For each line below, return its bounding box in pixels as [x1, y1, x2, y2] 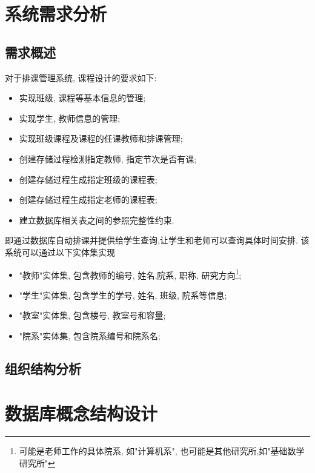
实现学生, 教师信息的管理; [19, 111, 121, 124]
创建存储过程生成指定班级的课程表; [19, 173, 157, 185]
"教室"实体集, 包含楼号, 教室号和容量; [19, 309, 166, 322]
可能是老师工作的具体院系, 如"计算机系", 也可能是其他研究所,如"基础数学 [19, 445, 305, 457]
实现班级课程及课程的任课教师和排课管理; [19, 132, 183, 145]
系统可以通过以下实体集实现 [5, 245, 115, 258]
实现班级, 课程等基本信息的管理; [19, 91, 146, 104]
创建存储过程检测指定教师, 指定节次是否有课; [19, 152, 197, 165]
